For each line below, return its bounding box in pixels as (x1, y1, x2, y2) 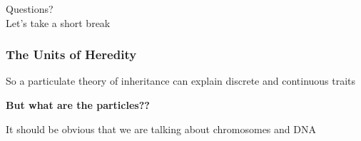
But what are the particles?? (6, 98, 150, 112)
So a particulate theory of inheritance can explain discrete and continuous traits (6, 73, 356, 88)
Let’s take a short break (6, 15, 111, 30)
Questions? (6, 1, 54, 16)
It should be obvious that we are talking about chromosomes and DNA (6, 121, 316, 136)
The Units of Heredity (6, 46, 137, 63)
